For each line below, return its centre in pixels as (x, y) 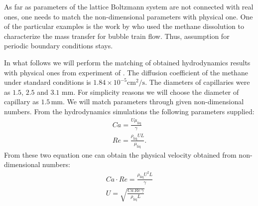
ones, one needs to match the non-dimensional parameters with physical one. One (129, 16)
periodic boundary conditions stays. (59, 46)
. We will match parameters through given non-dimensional (153, 102)
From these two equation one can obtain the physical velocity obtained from (120, 154)
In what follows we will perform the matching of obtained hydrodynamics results (127, 62)
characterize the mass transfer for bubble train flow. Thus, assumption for (117, 36)
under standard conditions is (48, 82)
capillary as (21, 102)
